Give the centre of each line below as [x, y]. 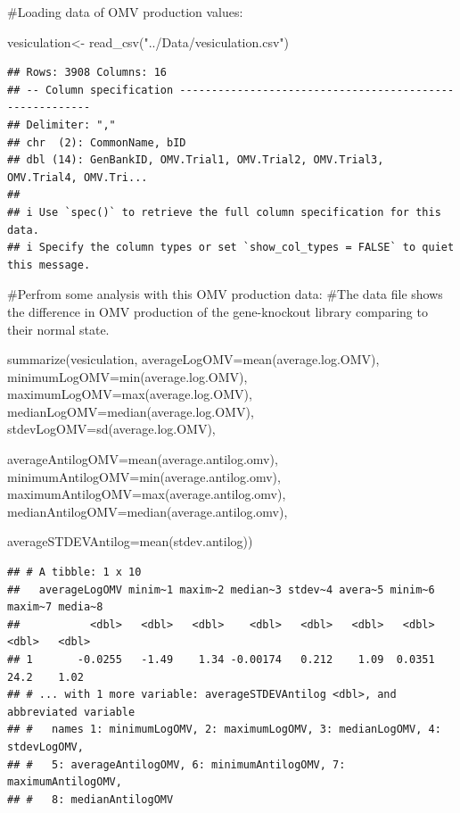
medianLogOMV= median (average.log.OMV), [131, 411]
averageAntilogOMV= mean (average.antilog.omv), [143, 459]
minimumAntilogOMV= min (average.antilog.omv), [144, 476]
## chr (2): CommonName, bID [97, 142]
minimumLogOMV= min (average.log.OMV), [127, 376]
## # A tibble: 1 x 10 [74, 572]
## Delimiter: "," [62, 124]
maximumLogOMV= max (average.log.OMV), [130, 394]
